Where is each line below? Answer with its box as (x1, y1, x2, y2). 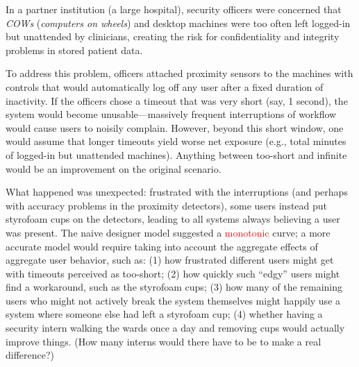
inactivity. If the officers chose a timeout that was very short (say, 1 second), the (6, 93, 348, 108)
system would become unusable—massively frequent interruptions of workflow (6, 107, 337, 121)
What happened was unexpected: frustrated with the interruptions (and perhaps (6, 185, 348, 199)
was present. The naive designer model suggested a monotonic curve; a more (6, 225, 331, 239)
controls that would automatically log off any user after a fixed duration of (6, 79, 324, 94)
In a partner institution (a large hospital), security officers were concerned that (6, 2, 342, 16)
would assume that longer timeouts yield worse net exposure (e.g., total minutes (6, 134, 347, 148)
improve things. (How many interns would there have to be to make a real (6, 334, 322, 348)
